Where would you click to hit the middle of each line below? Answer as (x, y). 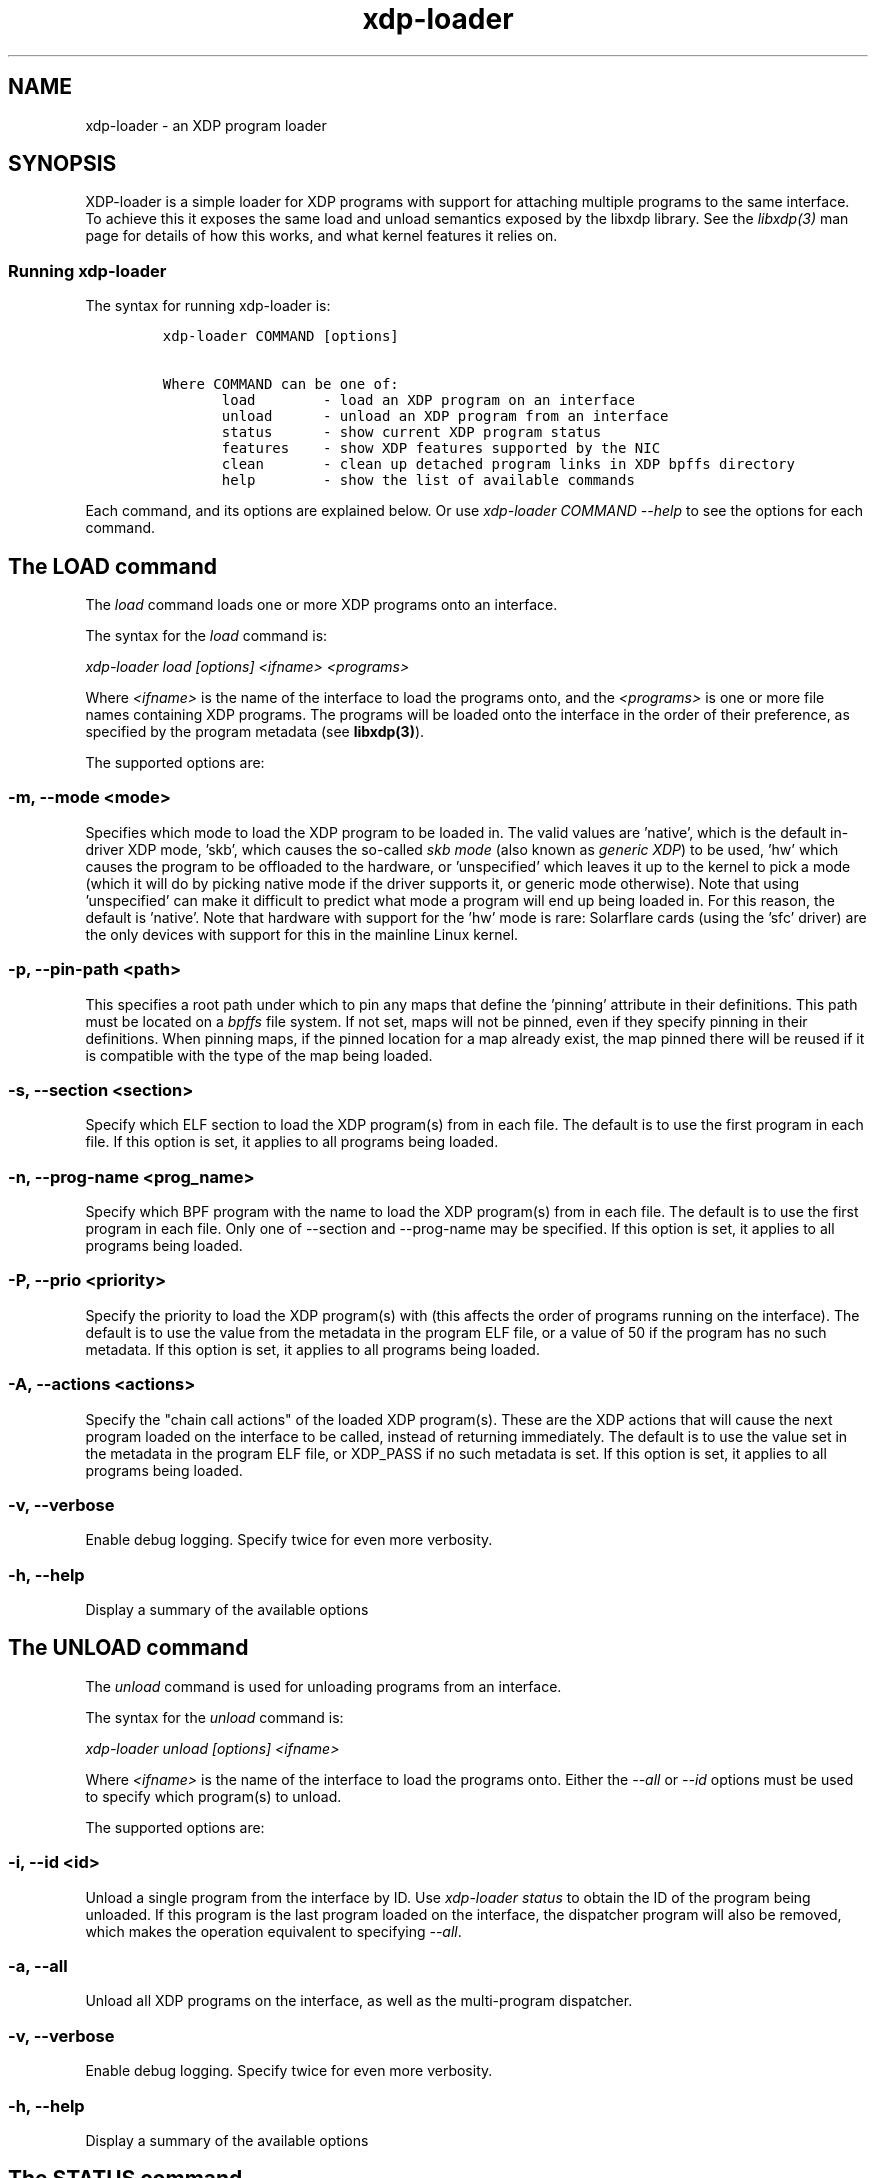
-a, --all (38, 1966)
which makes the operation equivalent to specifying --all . (273, 1931)
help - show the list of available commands (428, 480)
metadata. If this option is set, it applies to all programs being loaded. (312, 1349)
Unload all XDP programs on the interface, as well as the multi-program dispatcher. (359, 2001)
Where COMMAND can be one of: (280, 384)
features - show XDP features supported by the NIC (441, 448)
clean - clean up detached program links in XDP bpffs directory (508, 464)
